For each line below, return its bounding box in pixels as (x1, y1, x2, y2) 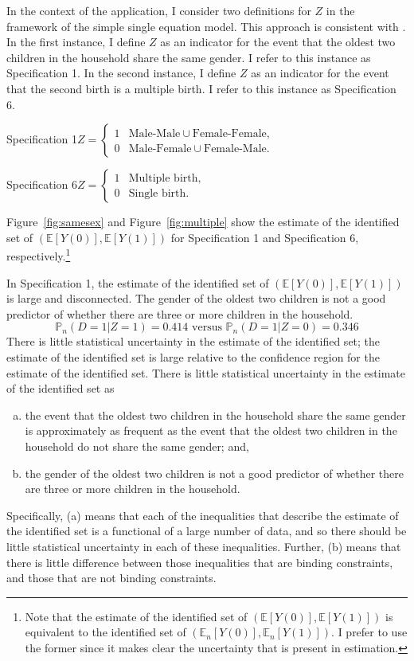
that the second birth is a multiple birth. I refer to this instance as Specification (6, 80, 396, 96)
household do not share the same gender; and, (25, 437, 249, 454)
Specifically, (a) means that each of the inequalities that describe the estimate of (6, 507, 399, 523)
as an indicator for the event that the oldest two (160, 33, 396, 50)
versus (192, 322, 222, 334)
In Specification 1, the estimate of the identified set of (6, 274, 269, 291)
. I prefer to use (331, 624, 408, 640)
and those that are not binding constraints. (6, 569, 217, 586)
